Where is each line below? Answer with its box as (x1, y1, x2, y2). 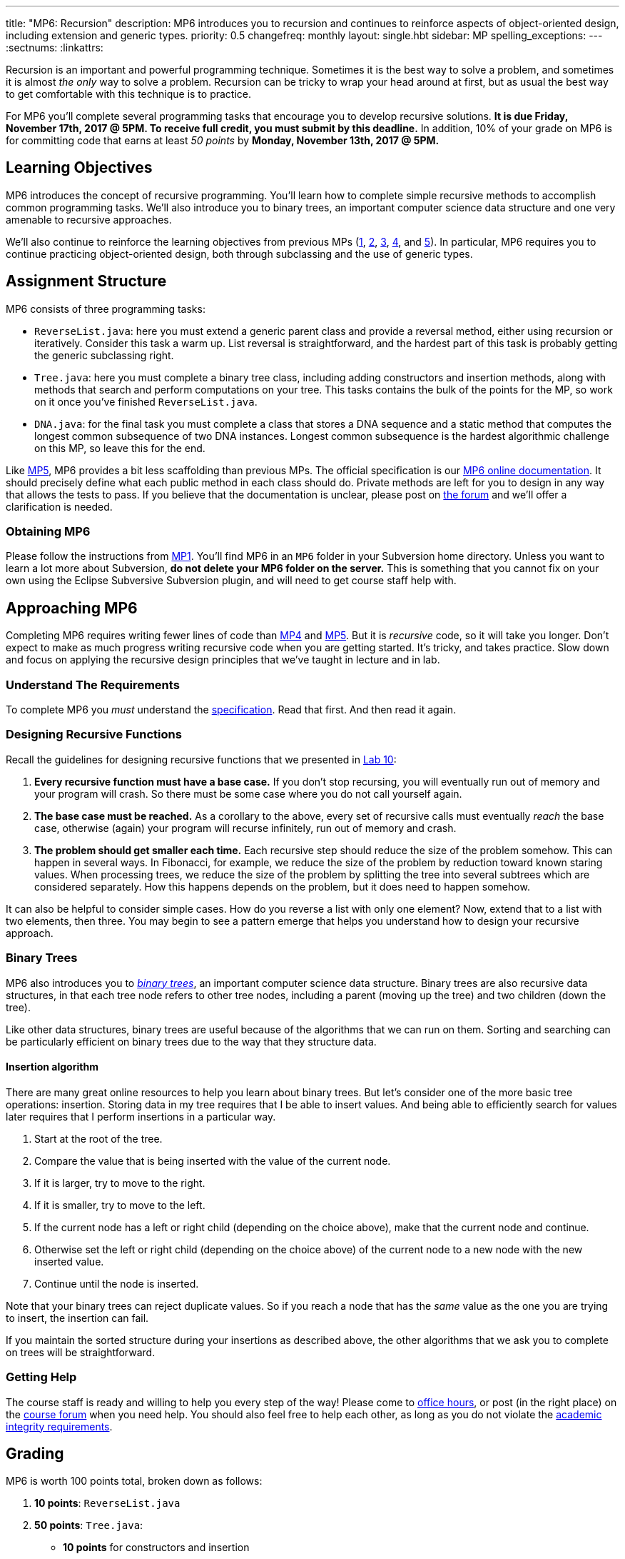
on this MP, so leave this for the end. (34, 441, 205, 454)
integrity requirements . (6, 1420, 113, 1433)
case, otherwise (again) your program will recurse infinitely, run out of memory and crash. (34, 821, 457, 834)
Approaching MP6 (6, 598, 138, 617)
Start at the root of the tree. (34, 1132, 163, 1145)
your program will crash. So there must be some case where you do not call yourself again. (34, 787, 462, 800)
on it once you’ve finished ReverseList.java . (34, 395, 258, 408)
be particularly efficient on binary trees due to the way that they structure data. (6, 1035, 377, 1048)
